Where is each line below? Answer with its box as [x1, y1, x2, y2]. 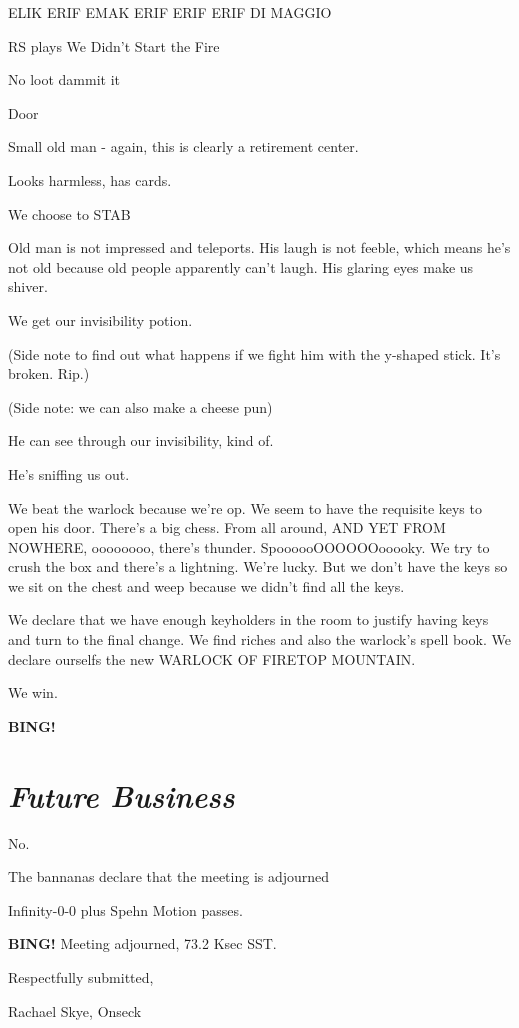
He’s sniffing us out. [8, 463, 130, 484]
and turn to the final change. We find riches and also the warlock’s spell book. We [8, 629, 511, 650]
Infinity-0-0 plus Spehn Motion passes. [8, 899, 243, 920]
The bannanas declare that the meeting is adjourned [8, 866, 330, 887]
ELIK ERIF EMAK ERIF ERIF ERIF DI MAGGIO [8, 2, 332, 22]
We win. [8, 682, 58, 703]
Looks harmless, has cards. [8, 169, 172, 190]
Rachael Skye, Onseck [8, 1000, 142, 1021]
